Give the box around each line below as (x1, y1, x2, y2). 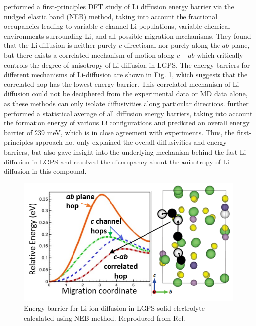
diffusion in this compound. (4, 166, 87, 176)
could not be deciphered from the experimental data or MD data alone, (32, 88, 248, 99)
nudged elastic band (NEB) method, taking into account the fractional (4, 11, 218, 21)
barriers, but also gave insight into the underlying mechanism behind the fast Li (4, 146, 246, 157)
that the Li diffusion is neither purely (4, 40, 117, 50)
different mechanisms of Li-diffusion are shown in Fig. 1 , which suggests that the (4, 69, 248, 80)
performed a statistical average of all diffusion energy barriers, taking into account (4, 108, 253, 118)
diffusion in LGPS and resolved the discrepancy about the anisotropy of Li (4, 156, 229, 166)
